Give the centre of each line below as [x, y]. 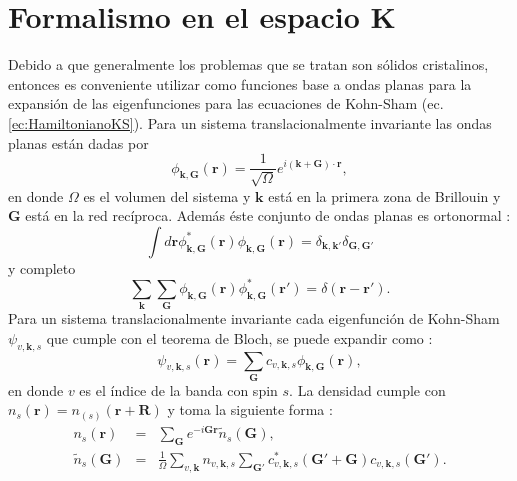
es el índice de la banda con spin [178, 389]
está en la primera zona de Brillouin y [384, 195]
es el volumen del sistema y [167, 195]
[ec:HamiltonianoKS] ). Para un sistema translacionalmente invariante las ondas [250, 122]
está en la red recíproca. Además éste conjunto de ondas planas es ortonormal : [268, 215]
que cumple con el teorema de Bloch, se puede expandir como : [239, 337]
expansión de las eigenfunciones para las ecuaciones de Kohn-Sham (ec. [226, 103]
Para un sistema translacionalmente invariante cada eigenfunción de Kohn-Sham [254, 318]
